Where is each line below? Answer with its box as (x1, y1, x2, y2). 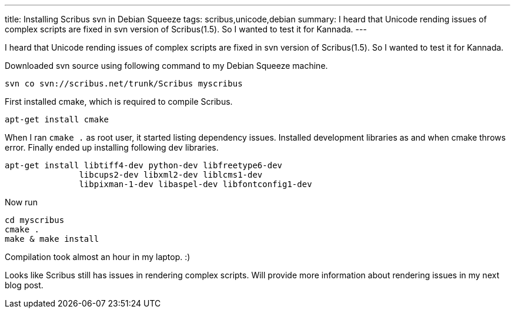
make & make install (5, 234, 99, 244)
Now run (5, 197, 38, 207)
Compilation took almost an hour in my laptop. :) (5, 252, 190, 262)
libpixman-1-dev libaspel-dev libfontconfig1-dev (79, 179, 312, 189)
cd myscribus (5, 215, 65, 225)
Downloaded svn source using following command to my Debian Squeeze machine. (5, 61, 328, 71)
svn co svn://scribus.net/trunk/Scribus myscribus (5, 79, 243, 88)
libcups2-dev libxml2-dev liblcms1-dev (79, 170, 263, 179)
